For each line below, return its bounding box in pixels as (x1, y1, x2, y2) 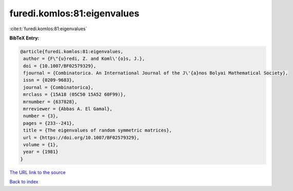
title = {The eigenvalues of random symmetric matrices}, (23, 128, 172, 133)
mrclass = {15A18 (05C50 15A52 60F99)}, (23, 92, 126, 97)
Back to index (9, 179, 38, 185)
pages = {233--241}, (23, 120, 75, 126)
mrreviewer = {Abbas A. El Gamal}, (23, 106, 113, 112)
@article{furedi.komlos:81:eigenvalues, (20, 49, 123, 54)
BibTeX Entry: (9, 35, 40, 41)
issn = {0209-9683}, (23, 77, 75, 83)
